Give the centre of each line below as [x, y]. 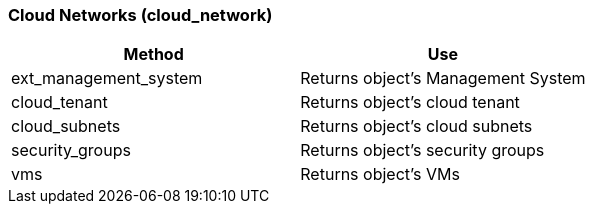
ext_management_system [107, 78]
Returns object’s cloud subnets [416, 126]
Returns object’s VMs [380, 174]
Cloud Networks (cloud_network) [140, 15]
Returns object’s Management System [443, 78]
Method [153, 54]
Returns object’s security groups [422, 150]
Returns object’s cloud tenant [410, 102]
